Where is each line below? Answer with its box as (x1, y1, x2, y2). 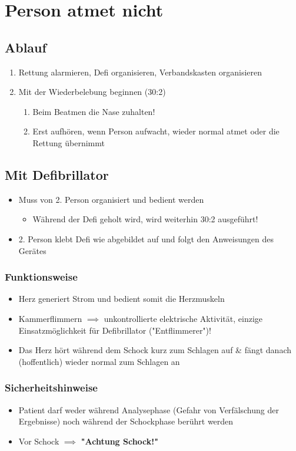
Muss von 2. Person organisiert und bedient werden (18, 193, 204, 205)
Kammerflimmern (18, 312, 82, 324)
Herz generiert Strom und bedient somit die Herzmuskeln (18, 292, 225, 305)
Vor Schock (18, 434, 59, 447)
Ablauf (5, 38, 46, 56)
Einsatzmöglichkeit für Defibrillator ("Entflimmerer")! (18, 324, 211, 336)
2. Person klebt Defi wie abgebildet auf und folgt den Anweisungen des (18, 232, 274, 245)
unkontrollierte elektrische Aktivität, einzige (104, 312, 262, 324)
